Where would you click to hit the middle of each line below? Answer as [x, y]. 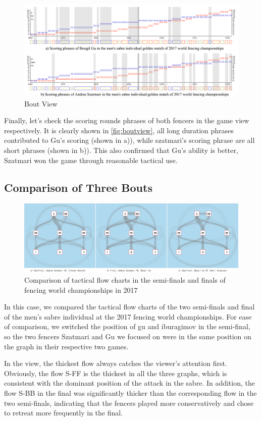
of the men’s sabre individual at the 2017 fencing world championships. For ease [128, 316]
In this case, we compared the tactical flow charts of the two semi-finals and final [129, 307]
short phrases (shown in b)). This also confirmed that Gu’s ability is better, [121, 150]
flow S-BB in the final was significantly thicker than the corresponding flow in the [130, 392]
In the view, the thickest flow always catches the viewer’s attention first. [116, 363]
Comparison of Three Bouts [78, 187]
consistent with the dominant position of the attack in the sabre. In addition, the [129, 383]
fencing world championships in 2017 [81, 290]
